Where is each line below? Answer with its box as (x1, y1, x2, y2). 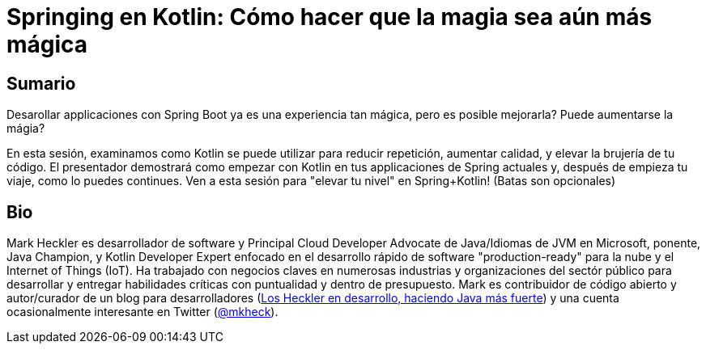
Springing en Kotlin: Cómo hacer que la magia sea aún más (6, 3, 653, 31)
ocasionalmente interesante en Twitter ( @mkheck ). (6, 305, 279, 319)
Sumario (6, 73, 76, 94)
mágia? (6, 121, 45, 136)
